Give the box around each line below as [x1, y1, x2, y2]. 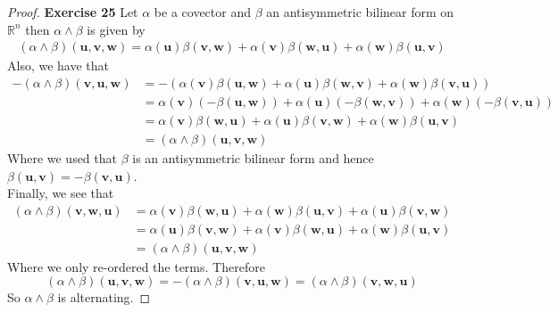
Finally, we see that [7, 184, 114, 202]
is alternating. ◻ [57, 288, 151, 307]
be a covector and [154, 3, 252, 21]
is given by [87, 20, 146, 38]
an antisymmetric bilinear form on [266, 3, 454, 21]
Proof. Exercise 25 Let [7, 3, 138, 21]
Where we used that [7, 148, 117, 167]
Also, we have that [7, 56, 110, 75]
